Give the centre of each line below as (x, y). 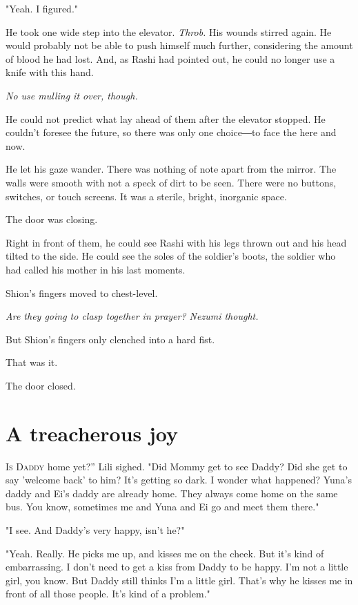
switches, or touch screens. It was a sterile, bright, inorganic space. (146, 196)
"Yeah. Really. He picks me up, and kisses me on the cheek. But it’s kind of (165, 553)
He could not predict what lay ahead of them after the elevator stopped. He (166, 118)
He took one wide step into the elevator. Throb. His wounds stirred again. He (169, 31)
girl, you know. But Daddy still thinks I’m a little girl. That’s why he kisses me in (179, 580)
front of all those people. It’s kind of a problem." (108, 594)
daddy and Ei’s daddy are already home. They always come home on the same (172, 493)
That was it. (32, 362)
